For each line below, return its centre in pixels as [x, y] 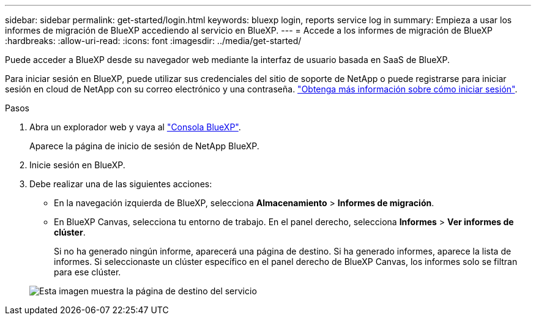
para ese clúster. [87, 272]
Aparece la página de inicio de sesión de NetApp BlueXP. [144, 146]
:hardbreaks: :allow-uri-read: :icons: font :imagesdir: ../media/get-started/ [153, 41]
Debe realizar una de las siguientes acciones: [121, 184]
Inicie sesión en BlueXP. [77, 165]
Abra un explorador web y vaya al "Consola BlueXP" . [135, 127]
